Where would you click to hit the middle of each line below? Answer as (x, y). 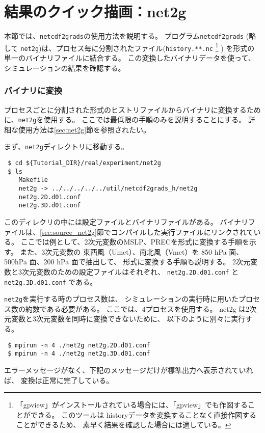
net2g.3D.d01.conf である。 (51, 281)
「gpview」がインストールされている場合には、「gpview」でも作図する (132, 405)
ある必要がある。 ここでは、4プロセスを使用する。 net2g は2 (148, 308)
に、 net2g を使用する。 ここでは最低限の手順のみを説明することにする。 (125, 119)
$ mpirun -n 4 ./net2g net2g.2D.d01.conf (79, 345)
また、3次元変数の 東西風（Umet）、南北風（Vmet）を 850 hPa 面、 (132, 251)
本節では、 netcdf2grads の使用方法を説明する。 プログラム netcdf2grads (124, 36)
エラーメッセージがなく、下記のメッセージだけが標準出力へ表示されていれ (129, 370)
